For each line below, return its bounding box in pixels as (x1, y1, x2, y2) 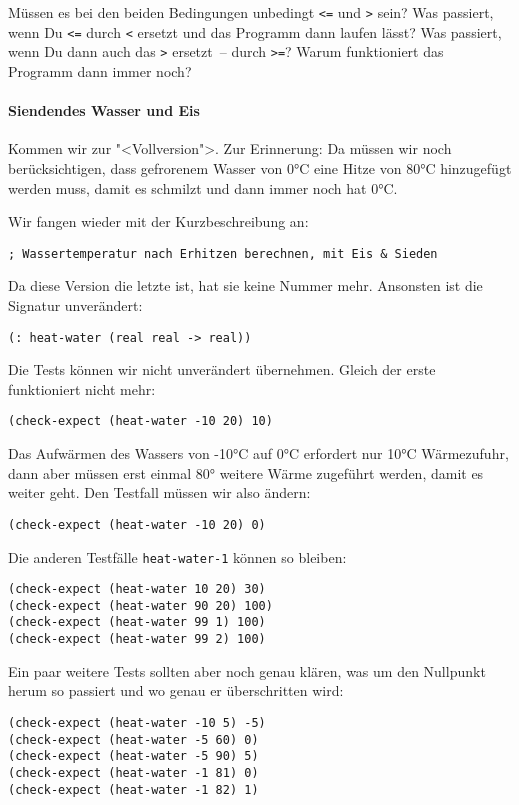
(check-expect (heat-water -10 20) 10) (8, 414, 273, 429)
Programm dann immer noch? (8, 60, 192, 81)
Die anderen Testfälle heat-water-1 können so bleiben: (8, 546, 347, 567)
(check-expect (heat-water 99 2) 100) (8, 632, 266, 647)
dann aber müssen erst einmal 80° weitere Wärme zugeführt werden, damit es (8, 462, 484, 483)
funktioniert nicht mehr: (8, 378, 156, 399)
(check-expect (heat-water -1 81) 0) (8, 765, 259, 780)
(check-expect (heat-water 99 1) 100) (8, 615, 266, 630)
